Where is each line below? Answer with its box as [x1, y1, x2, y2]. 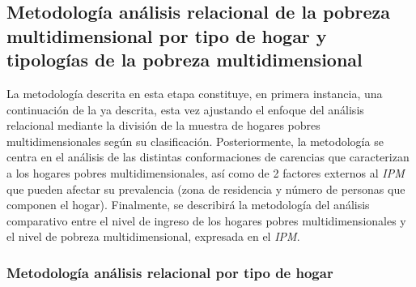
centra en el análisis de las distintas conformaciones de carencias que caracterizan [6, 148, 410, 165]
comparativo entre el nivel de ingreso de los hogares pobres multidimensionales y [6, 212, 406, 229]
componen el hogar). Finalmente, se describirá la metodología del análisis [6, 196, 370, 213]
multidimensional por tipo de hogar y [6, 23, 327, 48]
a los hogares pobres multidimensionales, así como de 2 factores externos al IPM [6, 164, 405, 181]
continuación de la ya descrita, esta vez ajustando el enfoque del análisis [6, 101, 364, 118]
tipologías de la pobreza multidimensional [6, 47, 363, 72]
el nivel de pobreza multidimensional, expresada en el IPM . [6, 228, 300, 245]
